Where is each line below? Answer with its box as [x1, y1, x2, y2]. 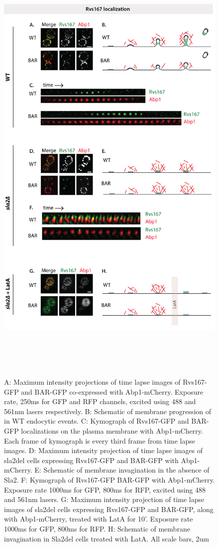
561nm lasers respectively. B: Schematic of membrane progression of [4, 406, 212, 416]
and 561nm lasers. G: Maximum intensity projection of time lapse [4, 494, 205, 505]
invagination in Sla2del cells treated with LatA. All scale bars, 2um [4, 533, 209, 544]
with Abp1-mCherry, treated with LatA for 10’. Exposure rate [4, 514, 193, 524]
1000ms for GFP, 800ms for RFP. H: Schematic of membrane [4, 523, 190, 534]
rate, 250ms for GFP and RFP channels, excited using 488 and [4, 396, 196, 407]
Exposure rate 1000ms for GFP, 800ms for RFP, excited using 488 [4, 484, 206, 495]
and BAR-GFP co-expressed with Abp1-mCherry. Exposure [21, 386, 204, 397]
